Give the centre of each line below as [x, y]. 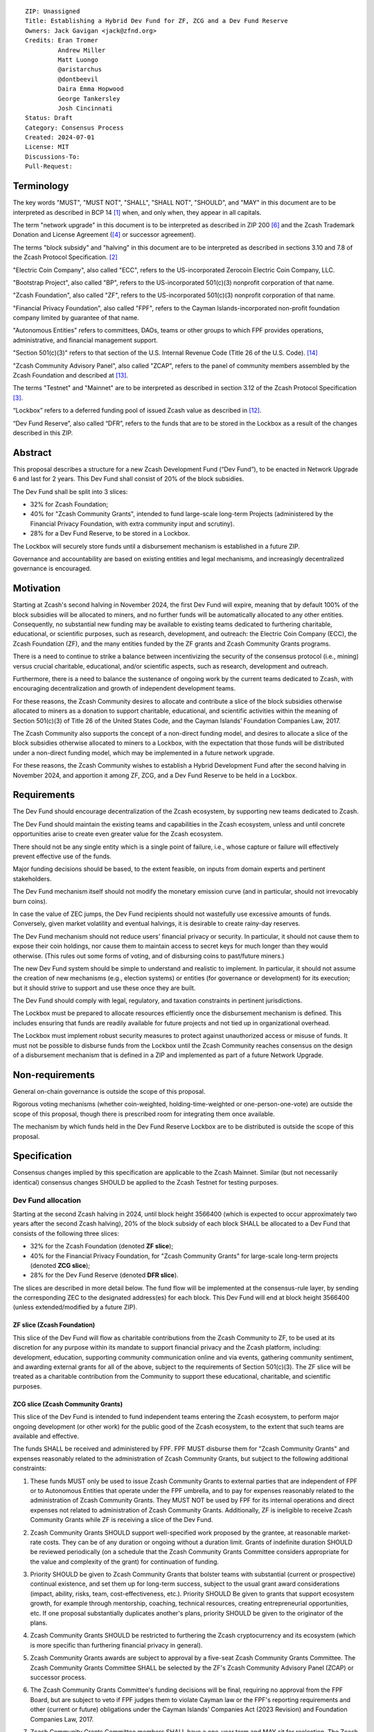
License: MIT [47, 147]
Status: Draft [49, 118]
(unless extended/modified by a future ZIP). [75, 1307]
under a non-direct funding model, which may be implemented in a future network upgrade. [144, 752]
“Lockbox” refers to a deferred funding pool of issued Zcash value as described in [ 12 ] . [137, 410]
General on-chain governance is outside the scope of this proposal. [109, 1091]
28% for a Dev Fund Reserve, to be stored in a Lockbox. [110, 533]
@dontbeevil [78, 79]
